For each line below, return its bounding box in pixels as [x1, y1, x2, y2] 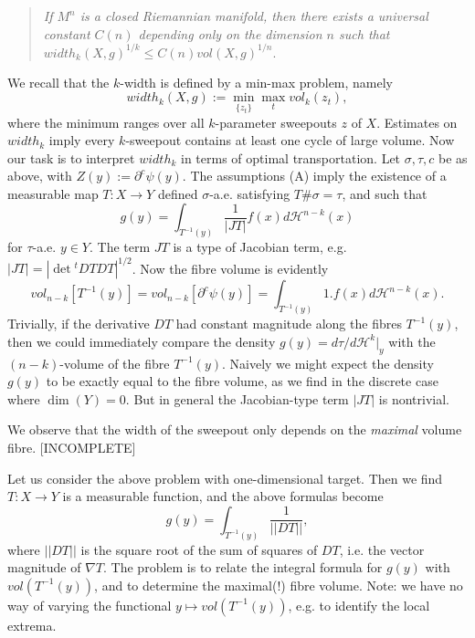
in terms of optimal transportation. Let [181, 148, 401, 167]
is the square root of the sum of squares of [80, 539, 318, 559]
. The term [90, 237, 151, 256]
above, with [7, 166, 72, 185]
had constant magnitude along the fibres [175, 314, 402, 333]
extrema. [7, 615, 57, 634]
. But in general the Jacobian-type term [125, 389, 349, 408]
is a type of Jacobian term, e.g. [173, 237, 347, 256]
